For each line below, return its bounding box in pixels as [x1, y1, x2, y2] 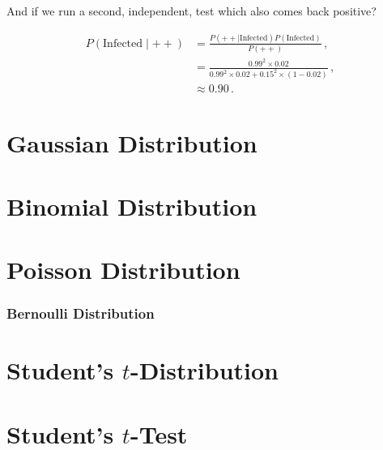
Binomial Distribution [6, 189, 257, 222]
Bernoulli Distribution [6, 303, 155, 324]
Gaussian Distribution [6, 126, 257, 159]
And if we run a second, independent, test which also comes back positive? [6, 2, 377, 19]
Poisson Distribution [6, 253, 240, 286]
